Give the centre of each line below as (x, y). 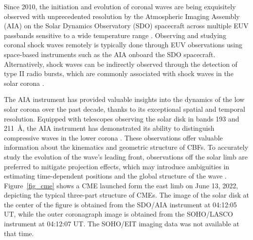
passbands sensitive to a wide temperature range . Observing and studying (115, 35)
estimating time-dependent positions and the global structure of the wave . (115, 176)
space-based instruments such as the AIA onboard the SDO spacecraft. (110, 54)
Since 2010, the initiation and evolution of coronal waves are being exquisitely (120, 6)
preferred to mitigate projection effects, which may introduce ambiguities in (117, 166)
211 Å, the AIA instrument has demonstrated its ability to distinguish (109, 128)
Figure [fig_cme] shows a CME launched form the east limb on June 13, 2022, (121, 185)
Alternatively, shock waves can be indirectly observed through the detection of (121, 64)
